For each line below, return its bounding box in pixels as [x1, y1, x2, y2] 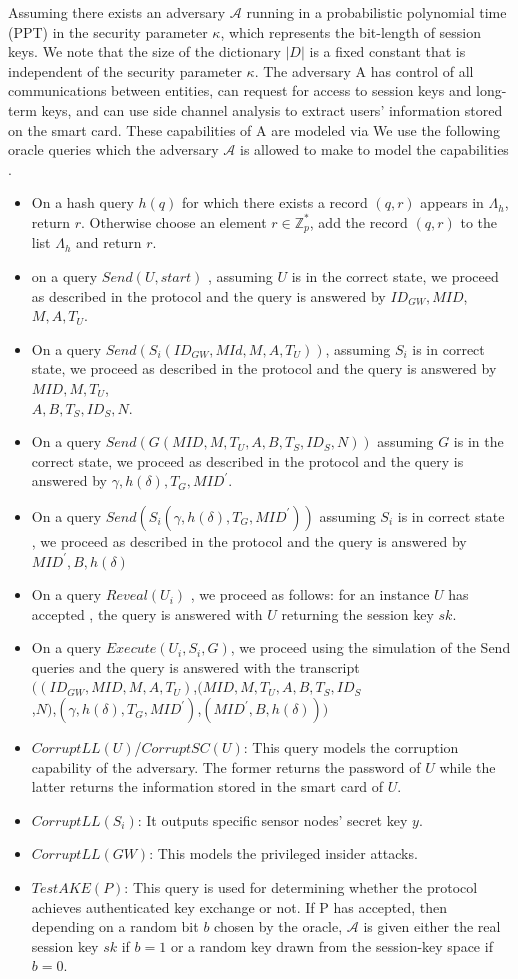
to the [460, 211, 498, 232]
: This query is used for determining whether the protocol [124, 877, 478, 898]
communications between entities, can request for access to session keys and [8, 80, 472, 101]
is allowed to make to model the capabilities [240, 139, 509, 160]
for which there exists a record [181, 192, 368, 213]
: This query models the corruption [243, 737, 459, 758]
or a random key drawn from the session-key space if [170, 935, 493, 956]
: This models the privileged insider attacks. [149, 843, 418, 864]
